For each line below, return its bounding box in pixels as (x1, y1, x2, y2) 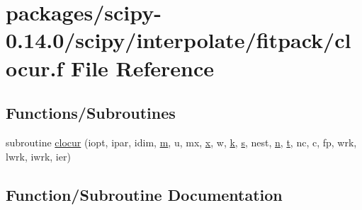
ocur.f (6, 53, 64, 82)
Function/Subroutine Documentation (6, 183, 283, 205)
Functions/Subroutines (6, 102, 176, 124)
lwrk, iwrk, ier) (6, 148, 71, 163)
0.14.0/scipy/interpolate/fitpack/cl (6, 25, 351, 54)
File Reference (70, 53, 215, 82)
